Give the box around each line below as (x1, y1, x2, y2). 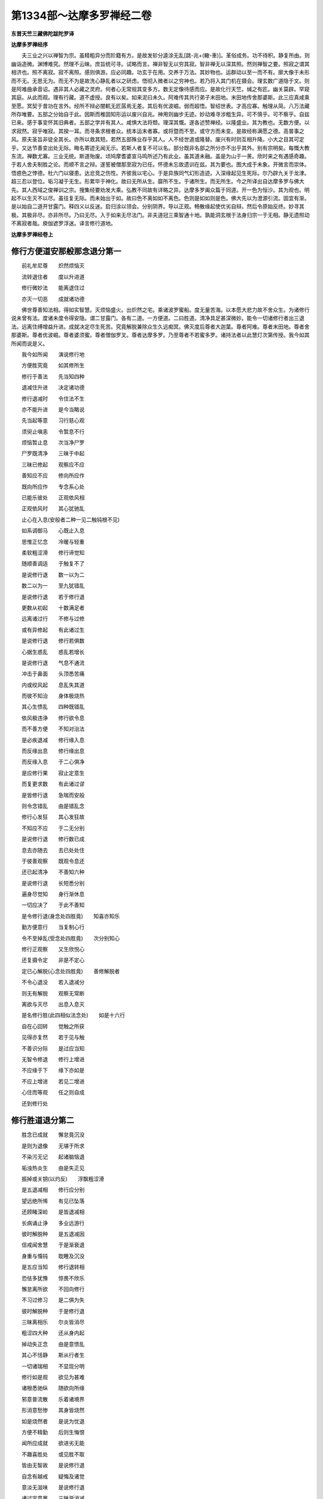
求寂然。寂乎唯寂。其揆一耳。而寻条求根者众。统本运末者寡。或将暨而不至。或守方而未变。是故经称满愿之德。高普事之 (11, 127, 304, 134)
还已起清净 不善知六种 (21, 868, 85, 875)
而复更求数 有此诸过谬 (21, 780, 85, 788)
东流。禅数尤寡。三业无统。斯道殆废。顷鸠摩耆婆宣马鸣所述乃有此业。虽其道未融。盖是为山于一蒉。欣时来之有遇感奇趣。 (11, 153, 310, 160)
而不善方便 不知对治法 (21, 726, 85, 733)
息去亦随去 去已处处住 (21, 846, 85, 854)
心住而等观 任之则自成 (21, 1089, 85, 1096)
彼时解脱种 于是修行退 (21, 1307, 85, 1314)
